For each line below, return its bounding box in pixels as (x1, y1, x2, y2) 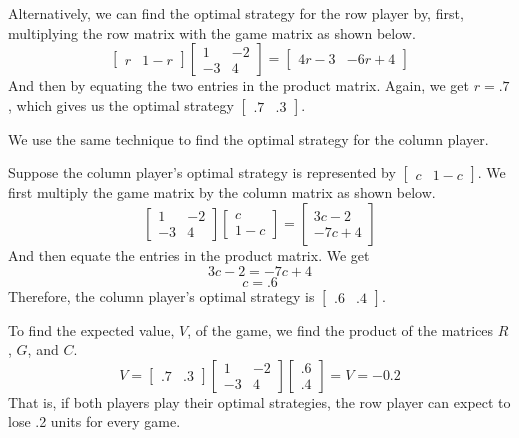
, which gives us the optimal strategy (8, 94, 234, 115)
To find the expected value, (8, 319, 175, 340)
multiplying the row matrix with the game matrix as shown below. (8, 22, 416, 43)
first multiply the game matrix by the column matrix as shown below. (8, 182, 436, 203)
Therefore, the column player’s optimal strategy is (8, 285, 315, 306)
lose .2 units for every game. (8, 411, 181, 432)
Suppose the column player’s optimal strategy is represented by (8, 162, 396, 183)
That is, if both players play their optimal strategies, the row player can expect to (8, 391, 511, 412)
